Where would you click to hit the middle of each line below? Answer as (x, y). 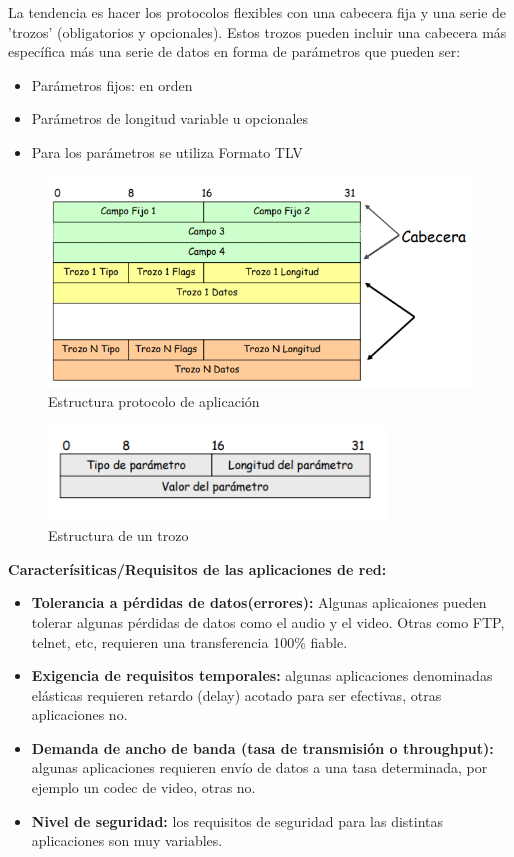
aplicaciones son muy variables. (127, 840)
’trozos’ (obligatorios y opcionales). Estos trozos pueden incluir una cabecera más (257, 31)
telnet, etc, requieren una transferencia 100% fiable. (189, 641)
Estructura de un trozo (118, 535)
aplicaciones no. (79, 714)
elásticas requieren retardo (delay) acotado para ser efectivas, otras (236, 694)
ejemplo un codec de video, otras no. (143, 787)
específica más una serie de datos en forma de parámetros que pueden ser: (234, 51)
